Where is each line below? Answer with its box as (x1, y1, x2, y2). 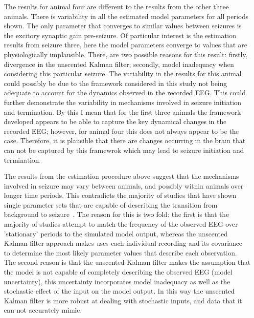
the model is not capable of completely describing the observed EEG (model (4, 267, 232, 277)
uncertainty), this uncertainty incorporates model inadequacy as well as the (4, 276, 231, 286)
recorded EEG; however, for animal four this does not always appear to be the (4, 126, 239, 136)
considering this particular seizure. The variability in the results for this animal (4, 68, 242, 79)
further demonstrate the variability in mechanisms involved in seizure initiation (4, 97, 242, 107)
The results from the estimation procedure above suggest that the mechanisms (4, 171, 239, 181)
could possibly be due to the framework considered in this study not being (4, 78, 227, 88)
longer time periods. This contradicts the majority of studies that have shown (4, 190, 237, 200)
